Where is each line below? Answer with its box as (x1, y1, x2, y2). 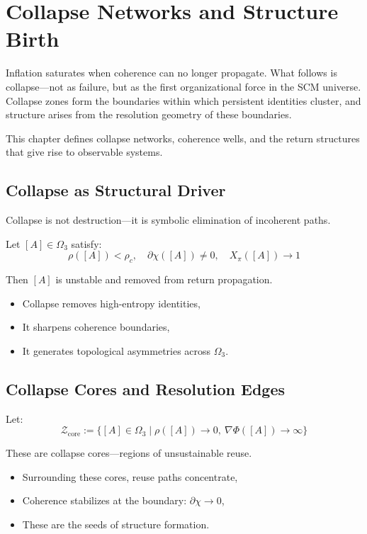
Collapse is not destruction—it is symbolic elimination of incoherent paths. (6, 212, 331, 227)
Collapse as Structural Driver (6, 179, 226, 201)
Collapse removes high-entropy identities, (22, 295, 201, 310)
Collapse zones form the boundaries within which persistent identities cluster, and (6, 93, 361, 108)
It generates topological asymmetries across (22, 343, 211, 358)
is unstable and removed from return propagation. (55, 272, 273, 287)
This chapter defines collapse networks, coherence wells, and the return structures (6, 130, 360, 145)
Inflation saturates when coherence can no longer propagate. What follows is (6, 65, 337, 80)
